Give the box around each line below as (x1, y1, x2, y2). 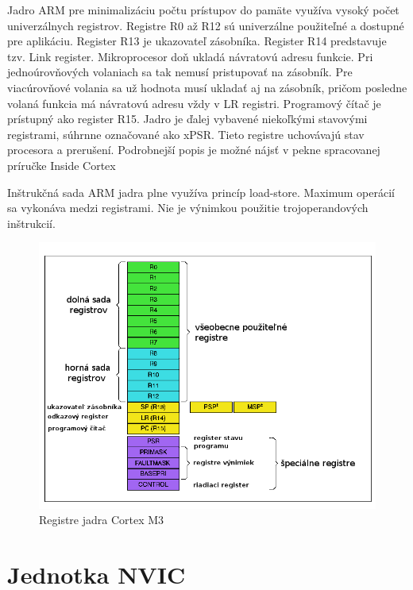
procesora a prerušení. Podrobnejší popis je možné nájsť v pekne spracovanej (7, 141, 380, 158)
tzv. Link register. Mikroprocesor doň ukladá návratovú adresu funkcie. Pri (7, 48, 373, 64)
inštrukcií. (7, 214, 56, 231)
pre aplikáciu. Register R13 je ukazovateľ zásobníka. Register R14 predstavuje (7, 33, 387, 49)
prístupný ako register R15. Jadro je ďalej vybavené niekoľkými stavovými (7, 110, 368, 127)
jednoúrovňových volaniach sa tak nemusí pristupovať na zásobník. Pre (7, 64, 353, 80)
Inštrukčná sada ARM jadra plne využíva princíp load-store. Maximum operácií (7, 183, 395, 200)
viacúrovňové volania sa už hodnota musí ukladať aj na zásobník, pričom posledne (7, 79, 407, 95)
